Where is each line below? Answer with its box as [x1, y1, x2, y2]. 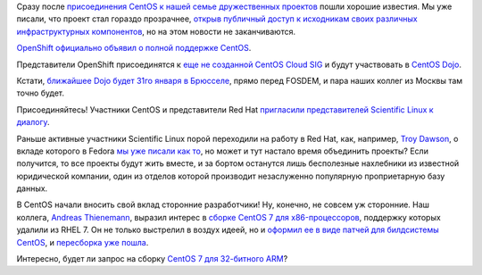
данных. [16, 183, 48, 194]
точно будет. [16, 87, 64, 98]
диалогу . [16, 117, 50, 128]
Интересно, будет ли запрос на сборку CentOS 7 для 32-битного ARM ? [16, 254, 288, 264]
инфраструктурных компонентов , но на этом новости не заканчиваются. [16, 26, 296, 37]
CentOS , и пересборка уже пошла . [16, 237, 149, 247]
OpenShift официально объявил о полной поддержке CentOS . [16, 43, 252, 54]
